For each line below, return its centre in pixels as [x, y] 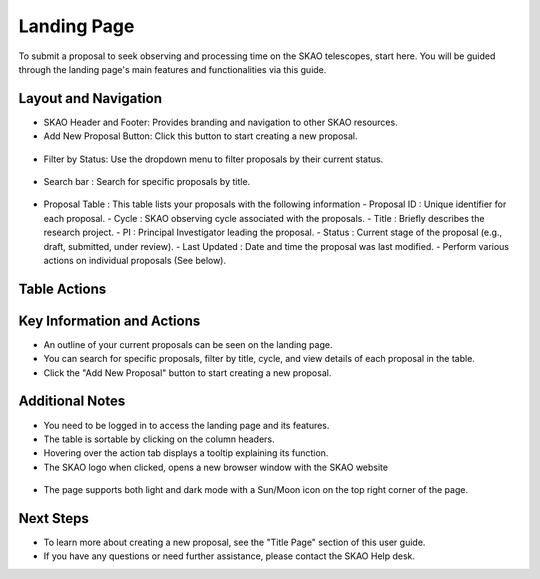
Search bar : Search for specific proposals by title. [147, 182]
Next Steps [53, 518]
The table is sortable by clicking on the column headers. [159, 439]
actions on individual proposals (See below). [135, 260]
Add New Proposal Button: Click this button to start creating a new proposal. [200, 136]
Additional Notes [72, 401]
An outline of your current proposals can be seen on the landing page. [188, 344]
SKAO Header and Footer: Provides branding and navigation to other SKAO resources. [221, 122]
